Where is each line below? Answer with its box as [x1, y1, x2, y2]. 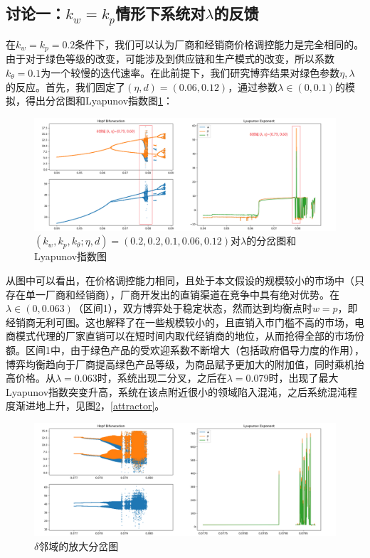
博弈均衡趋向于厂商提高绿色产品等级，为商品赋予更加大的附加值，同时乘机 [6, 356, 354, 371]
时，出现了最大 [268, 370, 339, 385]
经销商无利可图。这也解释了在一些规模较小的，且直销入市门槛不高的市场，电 [6, 314, 364, 329]
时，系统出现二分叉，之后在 [97, 370, 227, 385]
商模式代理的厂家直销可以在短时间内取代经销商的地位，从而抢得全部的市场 [6, 328, 354, 343]
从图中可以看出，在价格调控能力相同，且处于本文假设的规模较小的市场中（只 [6, 273, 364, 287]
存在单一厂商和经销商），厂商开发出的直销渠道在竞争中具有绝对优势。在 [6, 286, 339, 301]
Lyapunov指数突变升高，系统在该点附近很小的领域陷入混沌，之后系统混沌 [6, 384, 348, 399]
